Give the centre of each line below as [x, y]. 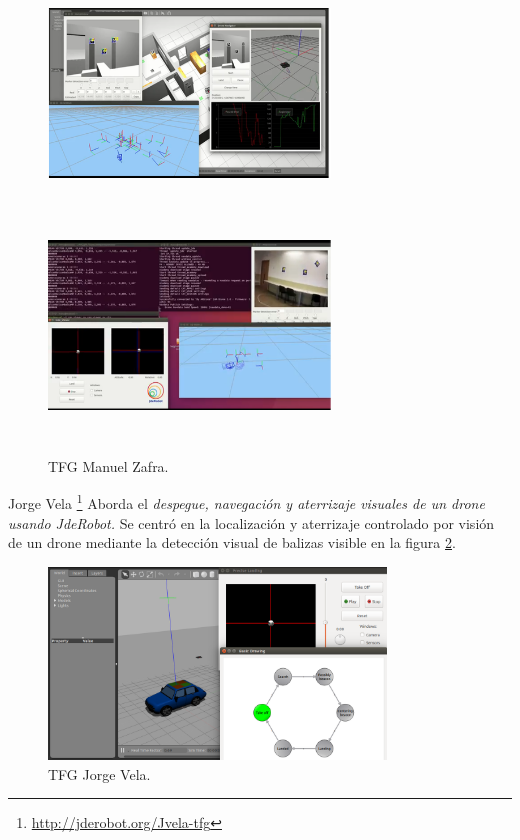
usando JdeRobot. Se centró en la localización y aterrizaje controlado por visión [251, 522]
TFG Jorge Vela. [99, 773]
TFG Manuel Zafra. [108, 465]
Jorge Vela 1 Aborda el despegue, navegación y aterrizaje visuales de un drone [246, 501]
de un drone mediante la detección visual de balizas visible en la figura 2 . [232, 542]
